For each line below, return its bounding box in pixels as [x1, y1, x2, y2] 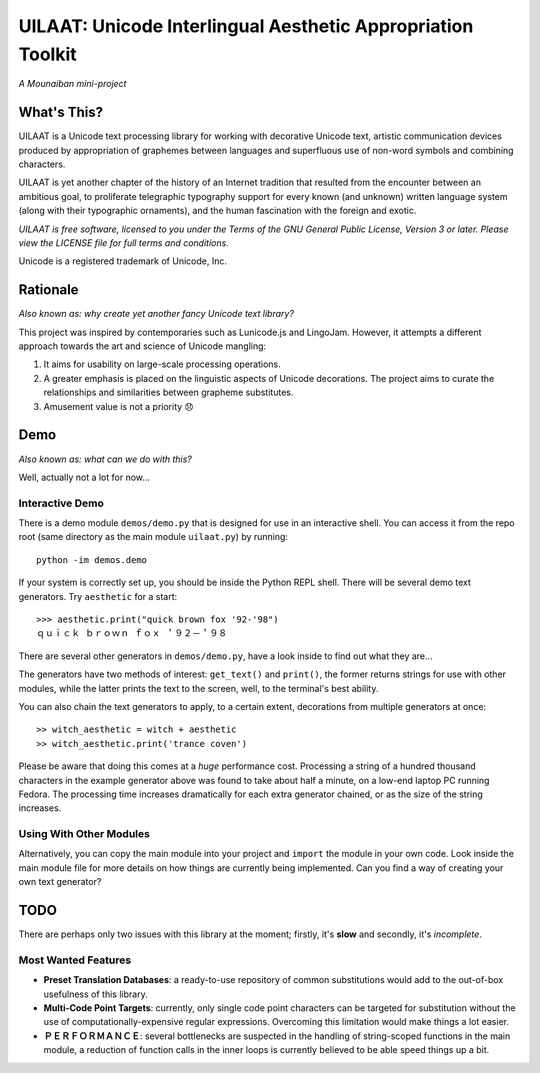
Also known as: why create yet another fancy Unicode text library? [18, 308, 295, 320]
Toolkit [18, 43, 77, 65]
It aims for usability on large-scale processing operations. [43, 358, 282, 370]
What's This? [18, 104, 104, 121]
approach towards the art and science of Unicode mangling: [18, 340, 267, 352]
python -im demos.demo [36, 554, 148, 565]
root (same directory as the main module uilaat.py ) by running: [18, 531, 289, 543]
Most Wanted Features [18, 953, 132, 967]
